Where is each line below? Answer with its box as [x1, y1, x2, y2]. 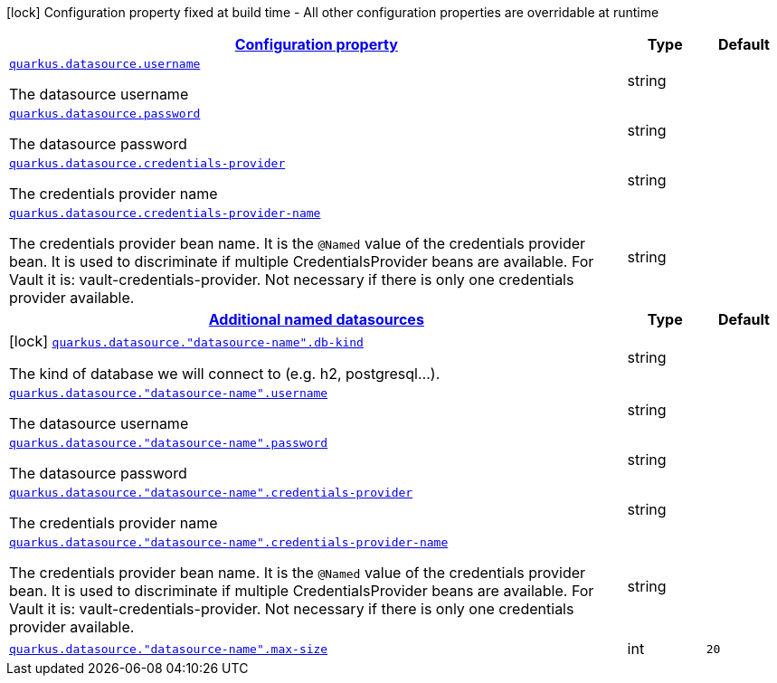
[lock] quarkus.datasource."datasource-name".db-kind [9, 332, 364, 350]
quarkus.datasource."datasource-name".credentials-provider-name [9, 536, 449, 549]
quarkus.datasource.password [9, 107, 201, 120]
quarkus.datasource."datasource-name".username [9, 386, 328, 400]
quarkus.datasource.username [9, 57, 201, 71]
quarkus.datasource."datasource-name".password [9, 436, 328, 450]
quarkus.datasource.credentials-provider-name [9, 206, 321, 220]
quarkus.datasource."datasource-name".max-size [9, 641, 328, 656]
